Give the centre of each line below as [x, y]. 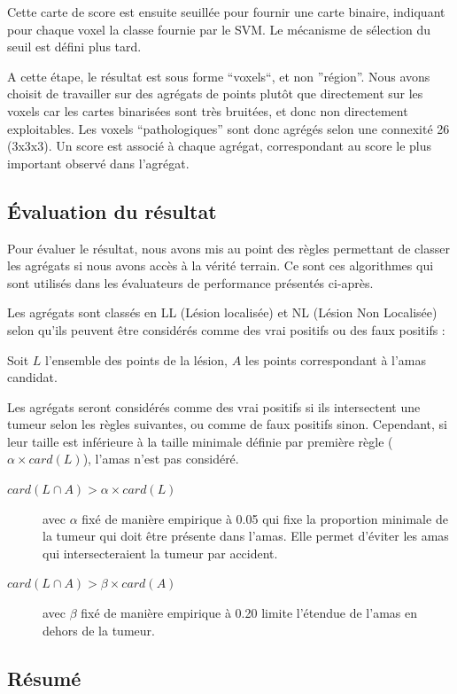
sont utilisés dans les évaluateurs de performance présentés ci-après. [190, 282]
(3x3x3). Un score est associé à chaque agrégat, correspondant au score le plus [220, 146]
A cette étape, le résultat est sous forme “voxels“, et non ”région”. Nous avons [219, 76]
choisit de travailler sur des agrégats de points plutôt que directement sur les [215, 94]
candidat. [32, 377]
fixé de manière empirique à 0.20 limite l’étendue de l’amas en [249, 613]
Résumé [44, 678]
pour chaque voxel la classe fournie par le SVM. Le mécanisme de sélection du [219, 29]
